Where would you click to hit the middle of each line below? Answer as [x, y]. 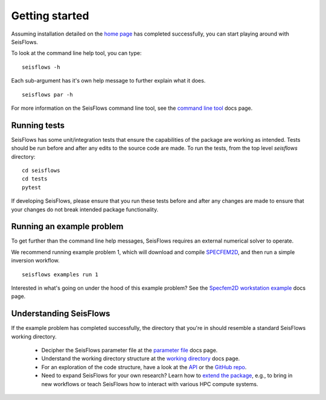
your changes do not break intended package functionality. [85, 209]
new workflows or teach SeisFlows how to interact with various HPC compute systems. [150, 384]
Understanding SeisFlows [61, 314]
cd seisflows [41, 170]
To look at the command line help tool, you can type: [76, 53]
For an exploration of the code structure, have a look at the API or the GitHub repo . [144, 367]
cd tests [35, 179]
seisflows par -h [47, 94]
